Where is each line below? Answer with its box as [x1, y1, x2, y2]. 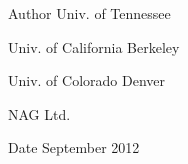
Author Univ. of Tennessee [8, 3, 171, 23]
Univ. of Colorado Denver [8, 70, 166, 91]
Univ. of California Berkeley [8, 36, 180, 57]
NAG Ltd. [8, 103, 71, 124]
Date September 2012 [8, 137, 140, 158]
